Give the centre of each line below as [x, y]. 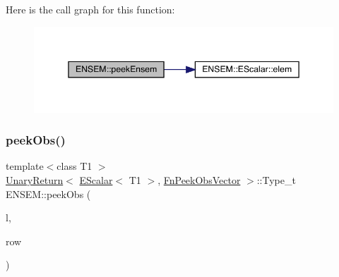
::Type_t [276, 180]
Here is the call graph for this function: [90, 9]
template [25, 166]
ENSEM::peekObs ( [48, 193]
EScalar [96, 180]
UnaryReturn [35, 180]
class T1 [75, 166]
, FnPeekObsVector [199, 180]
